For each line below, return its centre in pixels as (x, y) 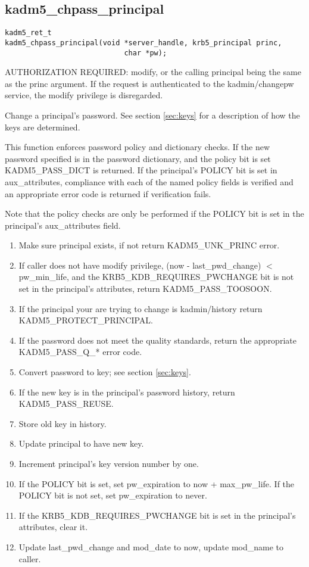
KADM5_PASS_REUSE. (66, 404)
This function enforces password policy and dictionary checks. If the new (138, 147)
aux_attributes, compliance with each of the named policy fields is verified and (149, 181)
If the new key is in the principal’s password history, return (127, 392)
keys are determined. (43, 127)
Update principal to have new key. (81, 443)
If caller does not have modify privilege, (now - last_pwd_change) (140, 265)
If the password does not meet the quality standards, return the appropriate (157, 340)
